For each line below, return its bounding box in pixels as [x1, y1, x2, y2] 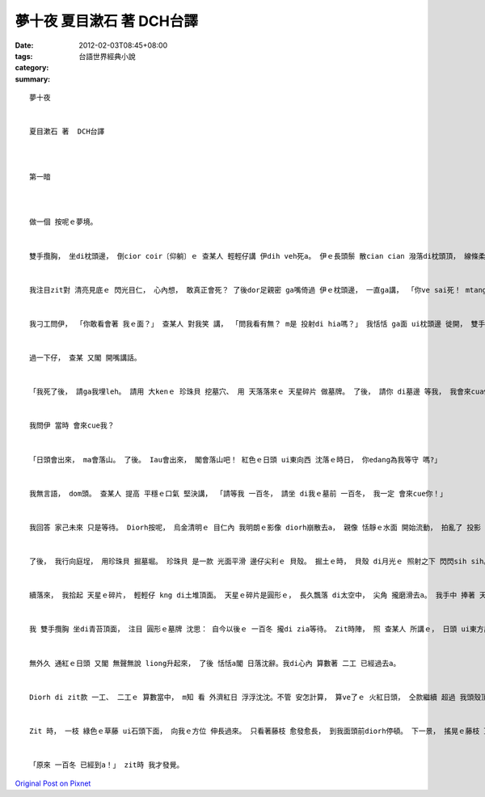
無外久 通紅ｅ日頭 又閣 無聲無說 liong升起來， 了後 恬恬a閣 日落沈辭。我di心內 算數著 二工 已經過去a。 [29, 659, 401, 668]
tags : [15, 51, 33, 61]
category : [15, 63, 49, 73]
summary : [15, 74, 51, 84]
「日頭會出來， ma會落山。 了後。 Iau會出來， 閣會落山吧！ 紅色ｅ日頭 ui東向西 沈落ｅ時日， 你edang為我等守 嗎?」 [29, 455, 442, 464]
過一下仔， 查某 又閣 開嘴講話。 [29, 353, 141, 363]
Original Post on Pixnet [15, 778, 91, 788]
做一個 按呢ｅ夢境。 [29, 217, 98, 226]
